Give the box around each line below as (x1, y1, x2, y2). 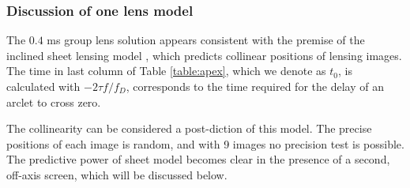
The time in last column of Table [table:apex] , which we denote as (6, 62, 326, 79)
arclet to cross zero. (6, 93, 101, 110)
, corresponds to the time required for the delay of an (126, 78, 384, 94)
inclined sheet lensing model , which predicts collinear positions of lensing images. (6, 47, 402, 63)
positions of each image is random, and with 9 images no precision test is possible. (6, 135, 404, 152)
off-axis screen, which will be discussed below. (6, 166, 228, 182)
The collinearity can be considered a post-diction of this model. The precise (6, 120, 372, 137)
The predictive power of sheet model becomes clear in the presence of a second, (6, 151, 390, 167)
